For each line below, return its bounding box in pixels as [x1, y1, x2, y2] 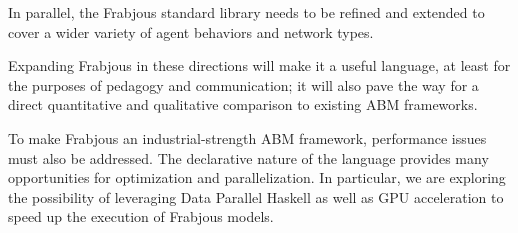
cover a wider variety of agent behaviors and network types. [8, 21, 374, 42]
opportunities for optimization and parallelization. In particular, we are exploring [8, 167, 506, 188]
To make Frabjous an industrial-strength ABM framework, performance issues [8, 127, 487, 148]
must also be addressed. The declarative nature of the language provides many [8, 147, 489, 168]
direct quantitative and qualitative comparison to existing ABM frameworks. [8, 94, 478, 115]
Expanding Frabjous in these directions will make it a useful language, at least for [8, 55, 511, 76]
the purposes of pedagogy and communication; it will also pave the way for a [8, 74, 479, 95]
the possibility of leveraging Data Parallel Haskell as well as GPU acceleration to [8, 186, 504, 207]
